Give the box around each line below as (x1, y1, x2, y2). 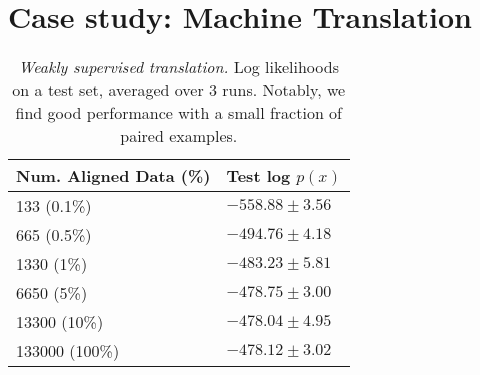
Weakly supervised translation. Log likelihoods (18, 55, 339, 79)
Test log (226, 164, 291, 188)
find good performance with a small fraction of (15, 101, 342, 125)
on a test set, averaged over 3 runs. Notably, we (12, 78, 346, 102)
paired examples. (120, 124, 238, 148)
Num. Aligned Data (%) (16, 164, 211, 188)
